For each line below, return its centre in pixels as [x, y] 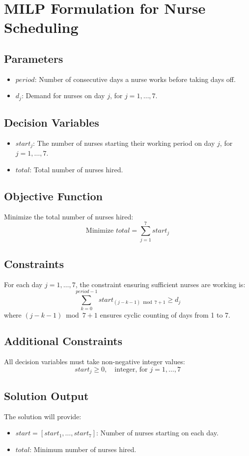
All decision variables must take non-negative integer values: [95, 362]
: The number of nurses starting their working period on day [124, 143]
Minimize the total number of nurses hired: [69, 216]
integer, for [131, 369]
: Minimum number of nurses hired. [83, 449]
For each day [23, 284]
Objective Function [54, 196]
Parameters [34, 58]
